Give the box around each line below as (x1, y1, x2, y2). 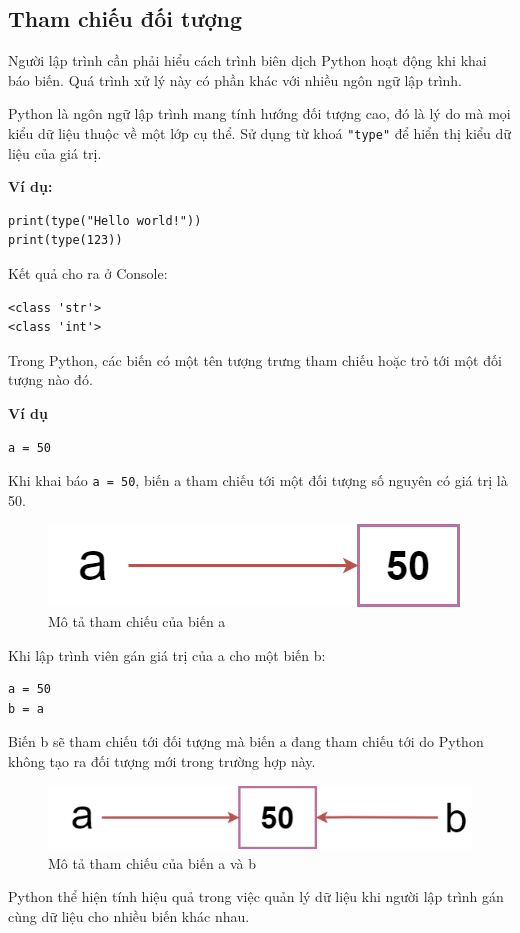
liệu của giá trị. (8, 142, 102, 163)
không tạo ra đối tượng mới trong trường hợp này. (8, 750, 316, 771)
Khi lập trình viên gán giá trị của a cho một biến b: (8, 644, 326, 665)
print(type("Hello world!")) (8, 213, 202, 228)
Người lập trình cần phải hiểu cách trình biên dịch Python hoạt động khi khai (8, 50, 487, 71)
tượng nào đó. (8, 369, 93, 390)
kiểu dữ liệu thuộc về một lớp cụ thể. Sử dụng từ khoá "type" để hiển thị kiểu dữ (8, 122, 512, 143)
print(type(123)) (8, 233, 123, 248)
